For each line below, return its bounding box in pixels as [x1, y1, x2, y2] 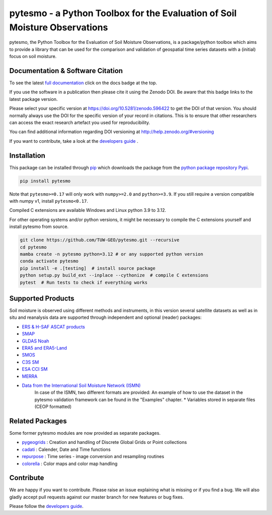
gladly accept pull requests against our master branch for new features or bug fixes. [9, 494, 184, 500]
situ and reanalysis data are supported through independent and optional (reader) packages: [9, 314, 202, 320]
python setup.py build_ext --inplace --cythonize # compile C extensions [20, 272, 209, 278]
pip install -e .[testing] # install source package [20, 265, 156, 271]
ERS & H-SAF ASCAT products [22, 323, 85, 330]
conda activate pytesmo [20, 258, 79, 264]
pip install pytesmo [20, 178, 71, 184]
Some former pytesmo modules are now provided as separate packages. [9, 430, 161, 436]
